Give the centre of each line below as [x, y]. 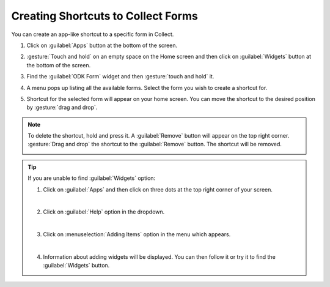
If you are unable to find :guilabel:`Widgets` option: [92, 178]
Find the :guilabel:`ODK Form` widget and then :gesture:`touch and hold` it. [120, 76]
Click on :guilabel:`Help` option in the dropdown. [104, 212]
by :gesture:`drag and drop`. [62, 108]
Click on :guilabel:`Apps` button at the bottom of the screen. [102, 45]
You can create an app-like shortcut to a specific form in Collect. [93, 34]
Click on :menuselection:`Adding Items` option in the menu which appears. [137, 234]
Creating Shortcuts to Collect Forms [105, 16]
